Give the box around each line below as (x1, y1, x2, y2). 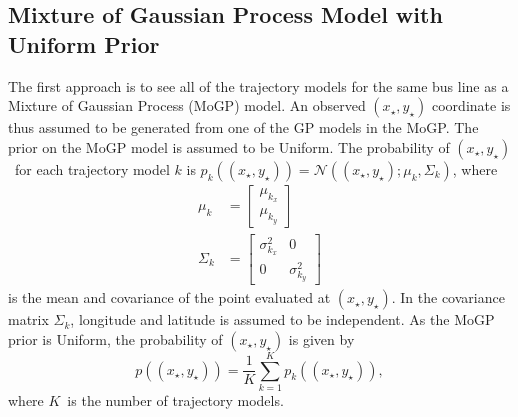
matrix (8, 309, 49, 330)
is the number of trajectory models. (67, 389, 284, 410)
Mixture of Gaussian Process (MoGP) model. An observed (8, 95, 366, 116)
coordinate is (432, 95, 511, 116)
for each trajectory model (14, 158, 170, 179)
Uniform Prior (8, 28, 160, 59)
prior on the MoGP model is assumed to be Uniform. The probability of (8, 136, 450, 157)
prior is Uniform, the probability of (8, 328, 223, 349)
